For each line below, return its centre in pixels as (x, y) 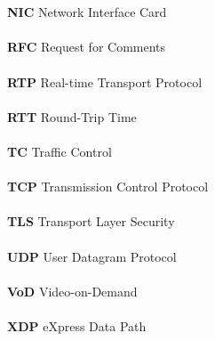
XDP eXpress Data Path (77, 325)
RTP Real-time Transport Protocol (105, 81)
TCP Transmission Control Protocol (108, 187)
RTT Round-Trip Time (72, 116)
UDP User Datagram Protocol (92, 256)
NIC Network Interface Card (87, 12)
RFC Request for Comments (87, 47)
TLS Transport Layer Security (91, 221)
